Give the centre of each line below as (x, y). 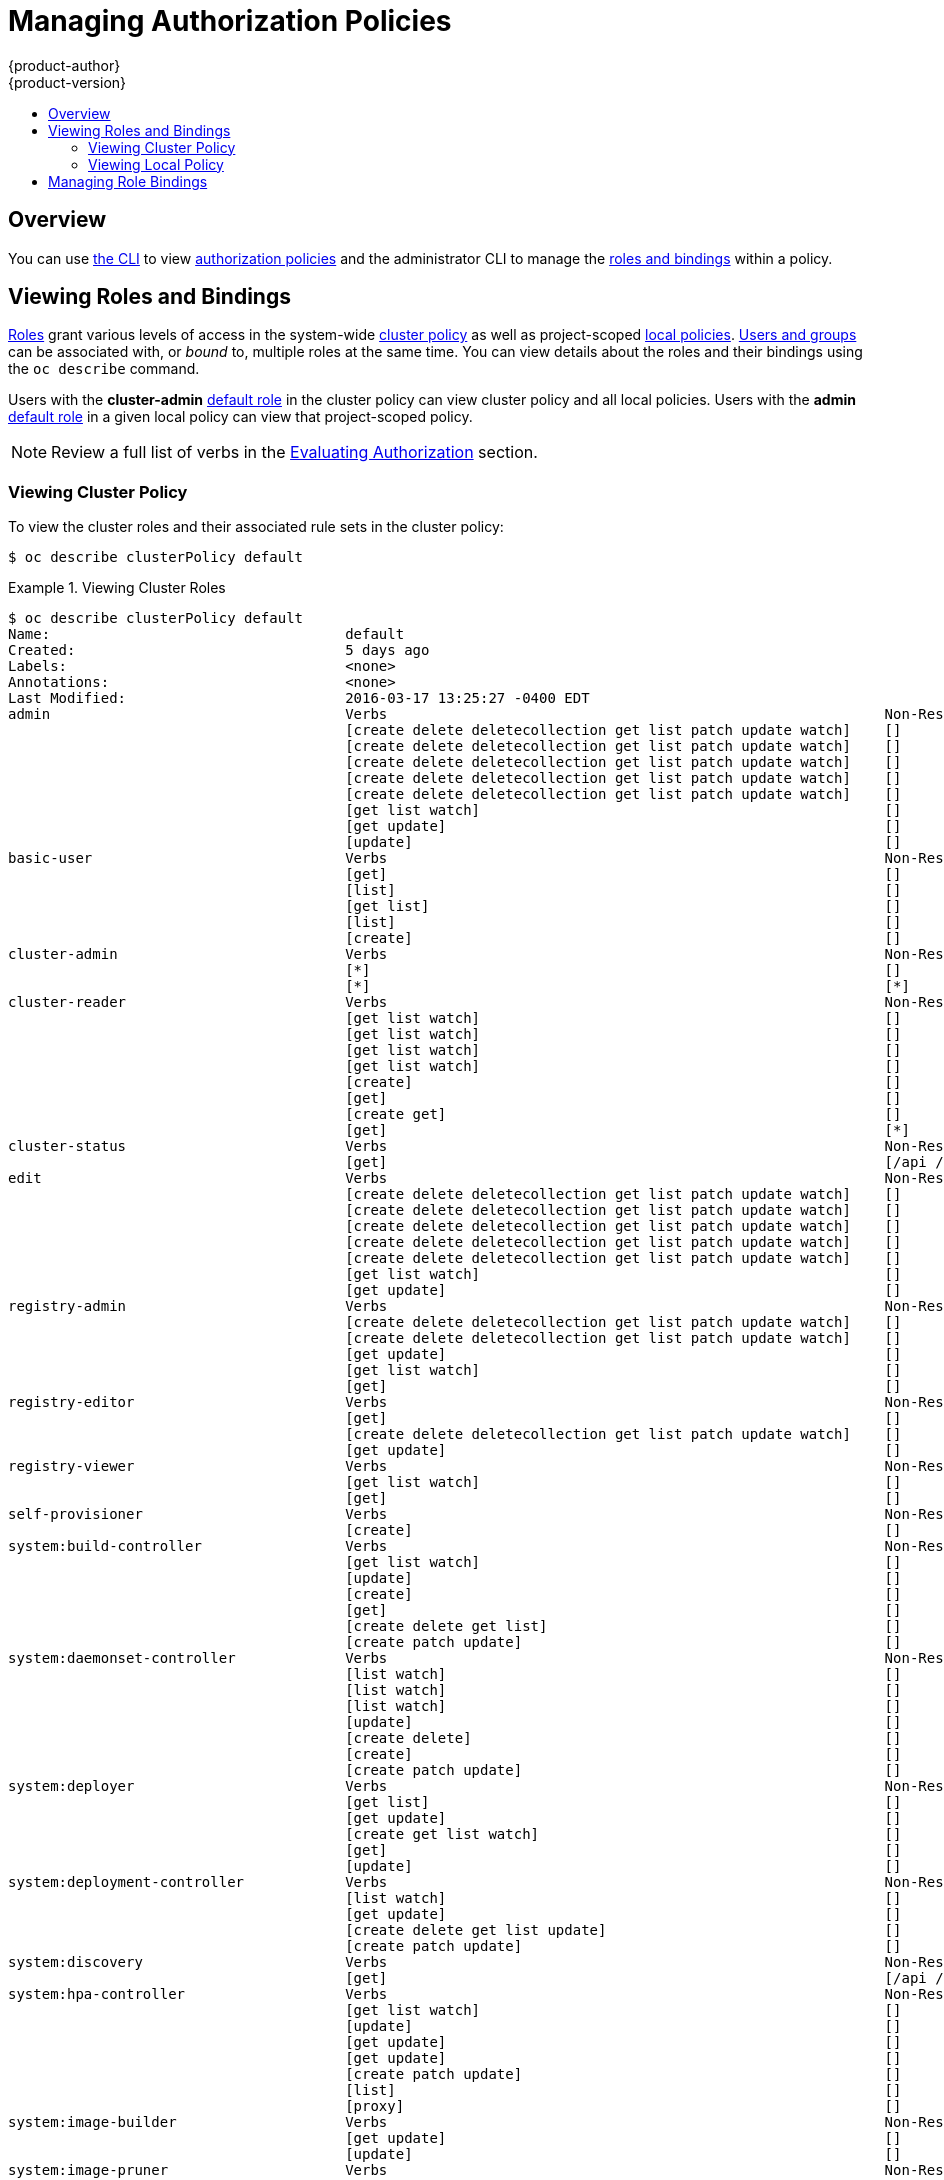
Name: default (206, 634)
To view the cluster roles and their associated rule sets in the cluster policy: (256, 527)
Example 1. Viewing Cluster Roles (117, 588)
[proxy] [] (623, 2106)
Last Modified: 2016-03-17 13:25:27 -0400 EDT (299, 698)
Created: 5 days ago (219, 650)
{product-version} (67, 82)
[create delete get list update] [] (623, 1930)
